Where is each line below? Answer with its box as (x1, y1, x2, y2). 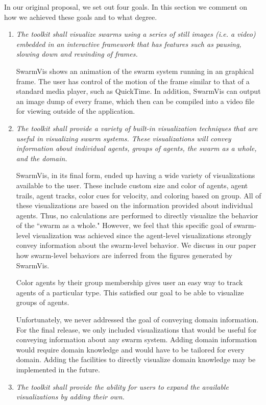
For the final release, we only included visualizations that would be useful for (16, 324, 257, 335)
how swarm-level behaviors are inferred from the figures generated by (16, 250, 233, 261)
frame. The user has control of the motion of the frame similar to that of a (16, 75, 250, 86)
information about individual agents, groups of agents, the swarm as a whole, (16, 143, 257, 154)
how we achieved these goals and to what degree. (4, 11, 157, 22)
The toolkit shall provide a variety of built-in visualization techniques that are (16, 122, 258, 133)
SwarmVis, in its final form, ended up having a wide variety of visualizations (16, 170, 255, 181)
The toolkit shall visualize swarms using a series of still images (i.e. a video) (16, 29, 256, 39)
